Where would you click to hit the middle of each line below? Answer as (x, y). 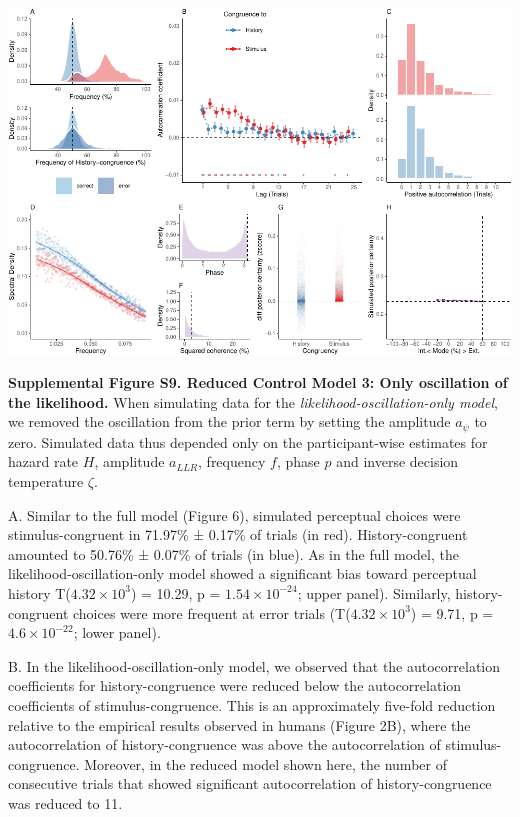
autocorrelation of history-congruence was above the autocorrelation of (224, 744)
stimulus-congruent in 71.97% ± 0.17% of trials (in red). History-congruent (238, 534)
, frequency (232, 461)
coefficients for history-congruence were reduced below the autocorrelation (235, 685)
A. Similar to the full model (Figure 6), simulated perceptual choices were (234, 514)
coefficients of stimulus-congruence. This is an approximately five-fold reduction (252, 704)
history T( (39, 592)
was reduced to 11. (65, 802)
